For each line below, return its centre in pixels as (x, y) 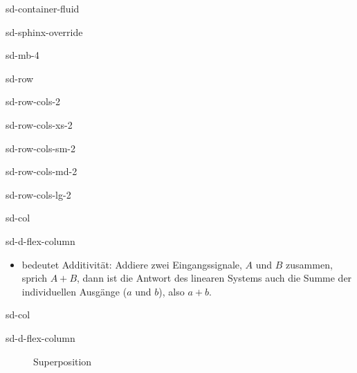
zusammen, (309, 264)
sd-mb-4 (22, 55)
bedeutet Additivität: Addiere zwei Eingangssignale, (132, 264)
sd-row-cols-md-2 (42, 171)
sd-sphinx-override (44, 31)
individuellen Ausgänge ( (74, 291)
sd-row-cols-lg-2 (38, 194)
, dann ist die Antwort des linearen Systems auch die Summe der (214, 278)
